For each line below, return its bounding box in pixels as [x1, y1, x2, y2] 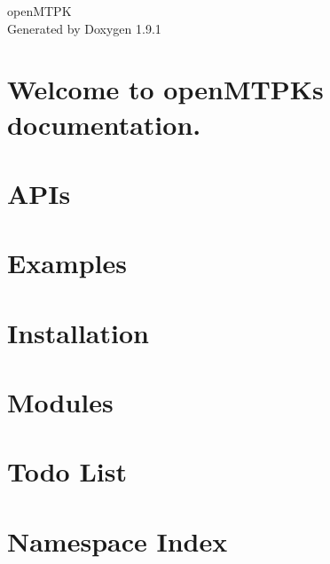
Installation [7, 314, 149, 350]
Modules [7, 384, 114, 420]
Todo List [7, 453, 127, 490]
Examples [7, 245, 127, 281]
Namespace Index [7, 522, 228, 559]
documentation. [7, 106, 201, 142]
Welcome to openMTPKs [7, 71, 324, 107]
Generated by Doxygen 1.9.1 [7, 19, 161, 37]
